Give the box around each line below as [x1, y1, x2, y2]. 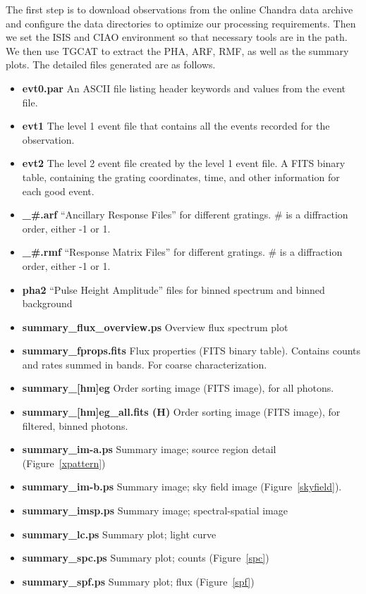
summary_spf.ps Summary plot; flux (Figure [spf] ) [22, 574, 255, 588]
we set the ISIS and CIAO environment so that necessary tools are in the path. [6, 30, 348, 44]
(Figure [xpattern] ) [22, 455, 106, 470]
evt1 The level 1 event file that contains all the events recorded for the [22, 118, 330, 133]
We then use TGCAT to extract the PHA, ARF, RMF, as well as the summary [6, 43, 349, 58]
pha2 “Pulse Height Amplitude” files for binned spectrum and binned [22, 282, 325, 297]
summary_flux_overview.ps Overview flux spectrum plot [22, 319, 288, 334]
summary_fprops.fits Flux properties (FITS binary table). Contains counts [22, 343, 361, 358]
